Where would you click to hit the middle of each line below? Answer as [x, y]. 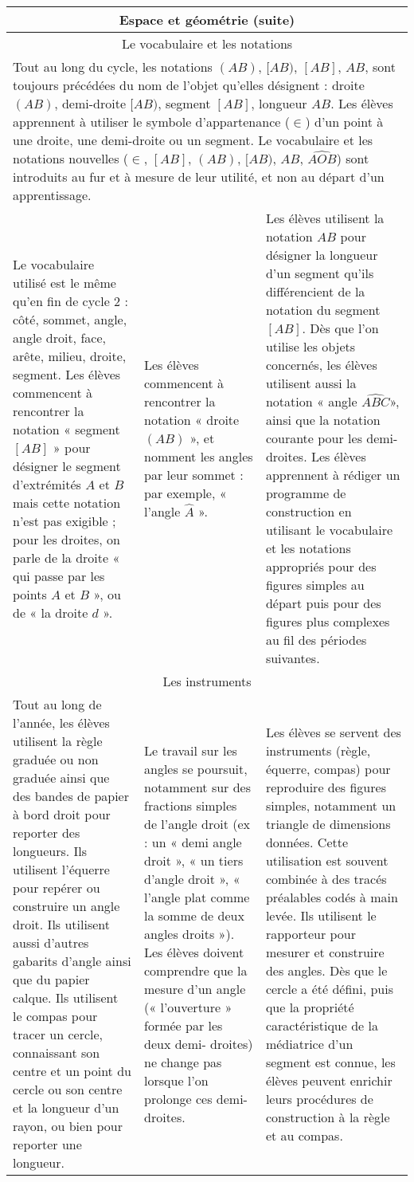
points [30, 594]
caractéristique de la [322, 1025]
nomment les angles [199, 456]
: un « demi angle [193, 842]
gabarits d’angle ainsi [72, 961]
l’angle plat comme [197, 897]
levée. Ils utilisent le [321, 915]
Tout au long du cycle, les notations [113, 67]
